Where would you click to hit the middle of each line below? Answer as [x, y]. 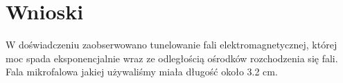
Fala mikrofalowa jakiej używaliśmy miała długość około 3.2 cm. [142, 72]
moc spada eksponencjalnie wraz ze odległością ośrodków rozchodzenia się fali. [172, 58]
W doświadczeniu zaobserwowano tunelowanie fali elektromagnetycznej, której [171, 45]
